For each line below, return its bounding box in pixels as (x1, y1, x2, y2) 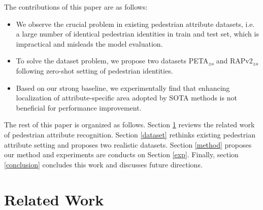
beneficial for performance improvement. (16, 102, 142, 113)
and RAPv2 (216, 55, 253, 66)
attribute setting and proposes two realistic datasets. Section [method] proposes (4, 139, 252, 150)
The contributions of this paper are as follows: (4, 2, 148, 12)
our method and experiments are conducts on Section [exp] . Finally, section (4, 149, 239, 160)
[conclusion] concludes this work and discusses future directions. (4, 159, 203, 169)
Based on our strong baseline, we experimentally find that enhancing (16, 82, 230, 93)
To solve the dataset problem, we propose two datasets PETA (16, 55, 209, 66)
